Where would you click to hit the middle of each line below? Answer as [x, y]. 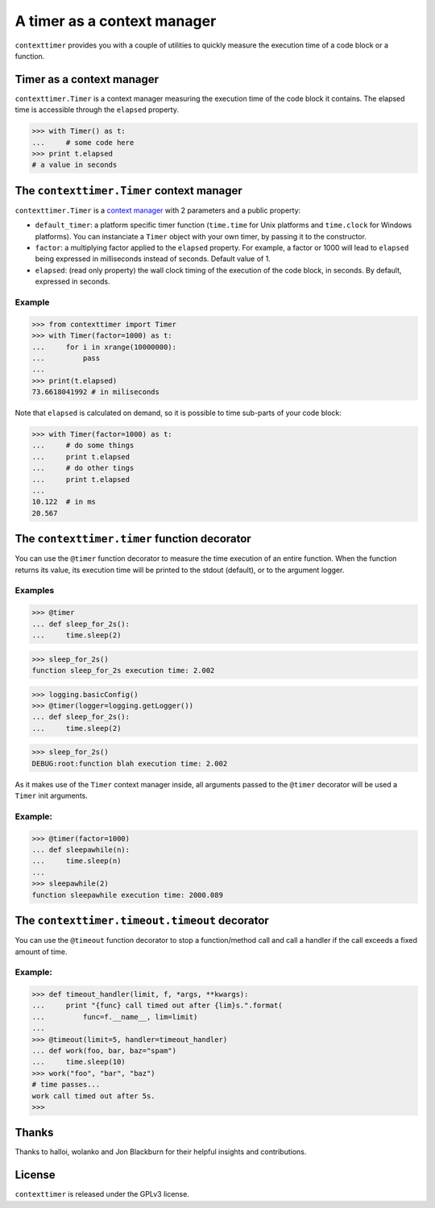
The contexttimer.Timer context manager [129, 191]
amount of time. [41, 952]
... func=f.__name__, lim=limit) [115, 1017]
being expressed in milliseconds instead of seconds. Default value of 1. [153, 259]
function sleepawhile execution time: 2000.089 [127, 895]
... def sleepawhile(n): [81, 850]
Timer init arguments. [51, 796]
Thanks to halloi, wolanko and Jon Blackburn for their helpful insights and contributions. [161, 1152]
